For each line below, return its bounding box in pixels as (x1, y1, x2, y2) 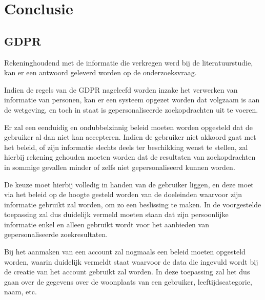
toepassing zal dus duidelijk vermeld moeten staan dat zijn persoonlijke (4, 209, 229, 220)
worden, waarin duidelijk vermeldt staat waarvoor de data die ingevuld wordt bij (4, 256, 258, 267)
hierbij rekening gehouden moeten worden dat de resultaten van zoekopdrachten (4, 152, 256, 162)
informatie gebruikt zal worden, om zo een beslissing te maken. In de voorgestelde (4, 199, 261, 209)
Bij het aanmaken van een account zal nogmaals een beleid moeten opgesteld (4, 246, 246, 257)
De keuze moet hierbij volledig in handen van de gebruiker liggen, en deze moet (4, 179, 254, 189)
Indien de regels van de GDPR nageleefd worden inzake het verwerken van (4, 84, 238, 95)
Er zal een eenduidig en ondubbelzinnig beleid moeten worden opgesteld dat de (4, 121, 253, 132)
